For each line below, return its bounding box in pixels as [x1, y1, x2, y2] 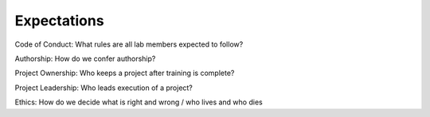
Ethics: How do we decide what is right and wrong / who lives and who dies [14, 97, 263, 107]
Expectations [14, 12, 104, 29]
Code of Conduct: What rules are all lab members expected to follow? [14, 40, 244, 49]
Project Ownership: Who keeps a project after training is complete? [14, 68, 235, 78]
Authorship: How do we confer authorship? [14, 54, 156, 63]
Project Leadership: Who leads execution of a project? [14, 83, 193, 92]
